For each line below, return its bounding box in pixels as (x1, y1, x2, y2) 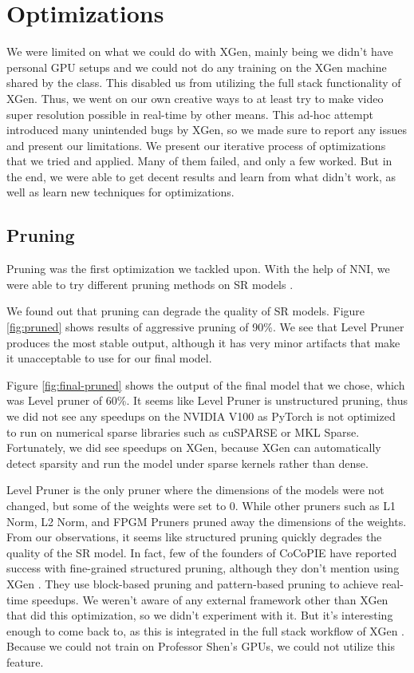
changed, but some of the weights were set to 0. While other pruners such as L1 (6, 497, 396, 513)
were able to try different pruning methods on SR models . (6, 275, 294, 292)
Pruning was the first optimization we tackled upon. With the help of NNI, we (6, 260, 390, 277)
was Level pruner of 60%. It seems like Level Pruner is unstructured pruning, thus (6, 392, 408, 409)
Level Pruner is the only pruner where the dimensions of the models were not (6, 481, 384, 498)
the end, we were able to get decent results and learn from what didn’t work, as (6, 168, 396, 184)
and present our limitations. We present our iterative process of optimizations (6, 137, 386, 153)
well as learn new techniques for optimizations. (6, 184, 235, 200)
